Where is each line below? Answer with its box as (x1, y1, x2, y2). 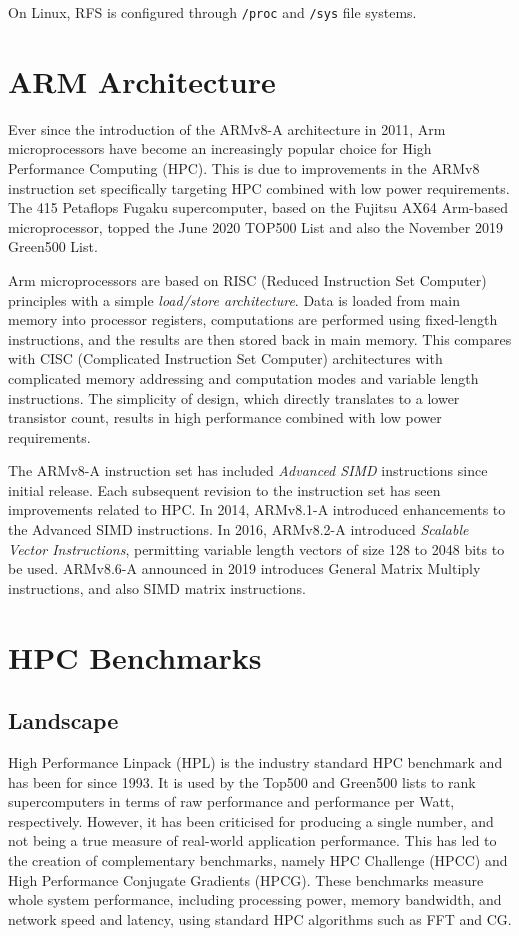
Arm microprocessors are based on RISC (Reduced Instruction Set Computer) (8, 269, 487, 290)
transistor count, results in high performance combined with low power (8, 407, 442, 428)
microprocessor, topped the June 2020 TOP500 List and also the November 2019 (8, 216, 503, 237)
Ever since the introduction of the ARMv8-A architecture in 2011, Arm (8, 118, 446, 139)
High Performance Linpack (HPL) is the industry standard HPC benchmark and (8, 752, 503, 773)
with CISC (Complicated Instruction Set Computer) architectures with (8, 348, 443, 369)
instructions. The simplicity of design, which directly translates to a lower (8, 387, 460, 408)
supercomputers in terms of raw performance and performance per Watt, (8, 791, 455, 812)
